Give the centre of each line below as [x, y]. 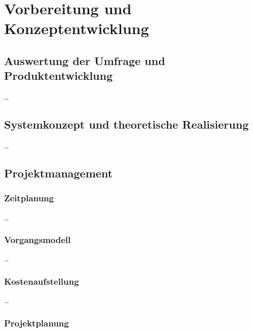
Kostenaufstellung [41, 281]
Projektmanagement [59, 173]
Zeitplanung [29, 198]
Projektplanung [37, 323]
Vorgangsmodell [37, 240]
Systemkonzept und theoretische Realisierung [126, 124]
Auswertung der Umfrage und [85, 60]
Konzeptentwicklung [77, 28]
